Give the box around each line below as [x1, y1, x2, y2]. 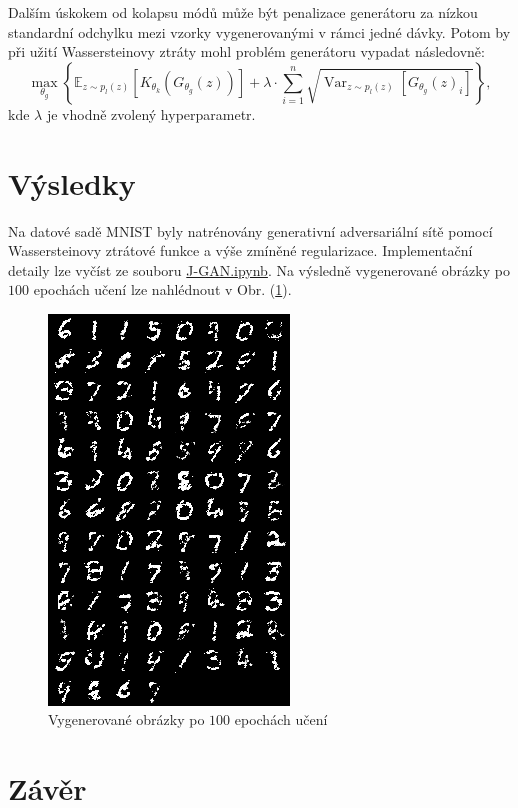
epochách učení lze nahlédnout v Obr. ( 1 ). [33, 279, 292, 300]
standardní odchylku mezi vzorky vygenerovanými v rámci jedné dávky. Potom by [8, 21, 511, 42]
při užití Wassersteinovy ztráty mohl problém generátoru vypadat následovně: [8, 41, 485, 62]
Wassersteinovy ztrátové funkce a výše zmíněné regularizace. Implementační [8, 240, 473, 261]
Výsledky [8, 162, 136, 203]
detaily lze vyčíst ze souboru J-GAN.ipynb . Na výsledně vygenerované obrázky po [8, 259, 510, 280]
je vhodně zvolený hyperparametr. [46, 103, 256, 124]
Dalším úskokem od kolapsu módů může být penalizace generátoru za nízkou [8, 2, 478, 22]
